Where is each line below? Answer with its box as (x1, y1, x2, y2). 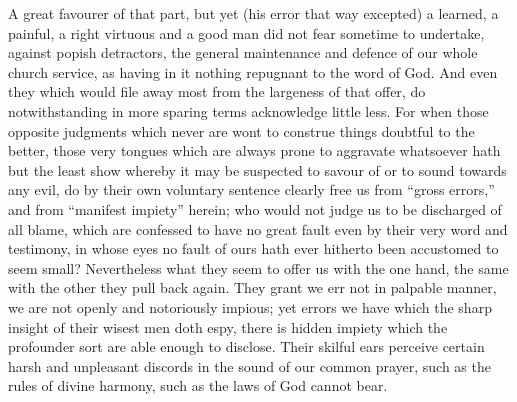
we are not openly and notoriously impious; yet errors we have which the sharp (8, 296, 492, 317)
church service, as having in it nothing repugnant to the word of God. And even (8, 61, 498, 82)
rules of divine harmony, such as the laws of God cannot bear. (8, 375, 388, 396)
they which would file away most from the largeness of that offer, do (8, 81, 426, 102)
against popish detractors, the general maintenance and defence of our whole (8, 42, 478, 63)
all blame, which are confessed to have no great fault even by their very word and (8, 218, 508, 239)
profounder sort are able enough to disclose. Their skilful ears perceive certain (8, 336, 485, 357)
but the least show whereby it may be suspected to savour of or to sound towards (8, 159, 507, 180)
